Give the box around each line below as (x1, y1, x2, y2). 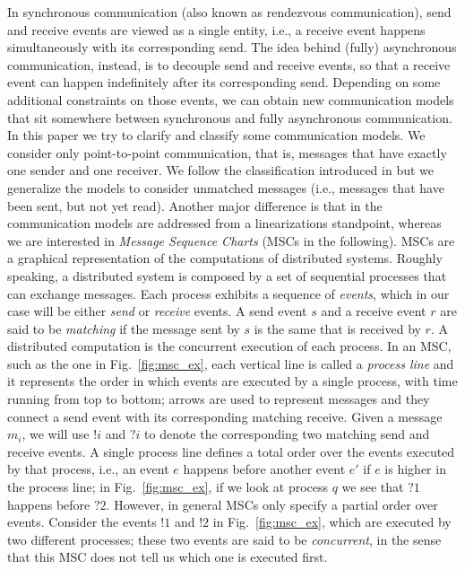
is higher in (384, 460, 446, 478)
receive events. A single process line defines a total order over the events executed (7, 442, 455, 460)
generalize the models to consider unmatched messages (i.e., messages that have (7, 178, 444, 197)
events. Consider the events (7, 512, 157, 531)
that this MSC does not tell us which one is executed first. (7, 547, 328, 566)
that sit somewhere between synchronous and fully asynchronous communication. (7, 108, 452, 127)
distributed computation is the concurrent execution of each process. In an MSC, (7, 337, 452, 355)
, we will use (22, 425, 90, 443)
